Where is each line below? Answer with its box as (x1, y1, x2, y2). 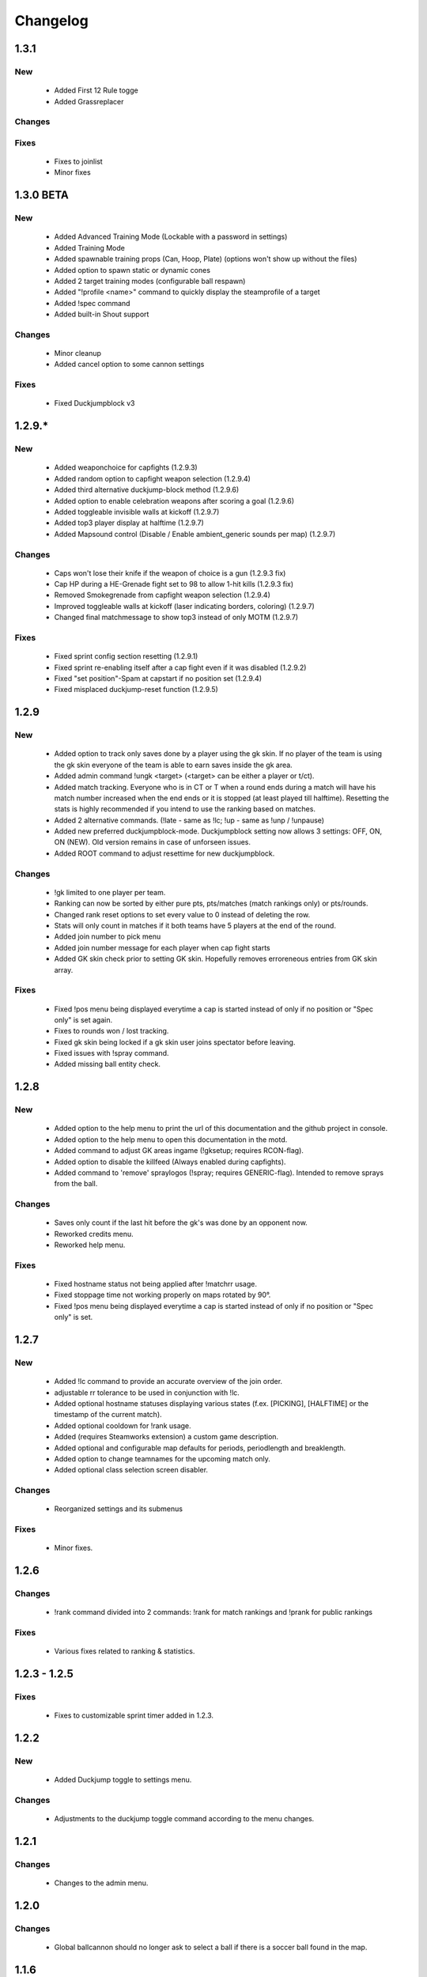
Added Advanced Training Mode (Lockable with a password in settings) (54, 232, 288, 241)
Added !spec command (54, 298, 130, 308)
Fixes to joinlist (54, 157, 103, 166)
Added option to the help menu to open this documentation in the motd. (54, 1135, 288, 1144)
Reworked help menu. (54, 1240, 126, 1249)
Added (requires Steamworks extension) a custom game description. (54, 1432, 279, 1442)
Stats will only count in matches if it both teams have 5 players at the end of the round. (54, 920, 336, 930)
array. (54, 965, 74, 974)
